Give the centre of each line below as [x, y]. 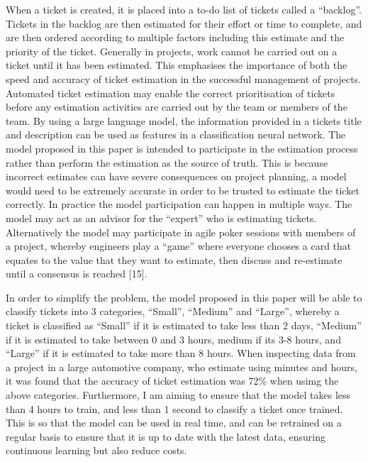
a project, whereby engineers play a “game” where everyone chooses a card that [179, 246]
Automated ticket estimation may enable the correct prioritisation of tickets [171, 93]
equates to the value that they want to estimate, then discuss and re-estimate [174, 259]
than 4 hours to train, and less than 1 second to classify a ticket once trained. [174, 408]
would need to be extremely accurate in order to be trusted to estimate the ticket [183, 190]
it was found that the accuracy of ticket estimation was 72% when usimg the [172, 381]
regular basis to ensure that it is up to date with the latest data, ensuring [166, 436]
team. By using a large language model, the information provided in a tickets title [184, 120]
